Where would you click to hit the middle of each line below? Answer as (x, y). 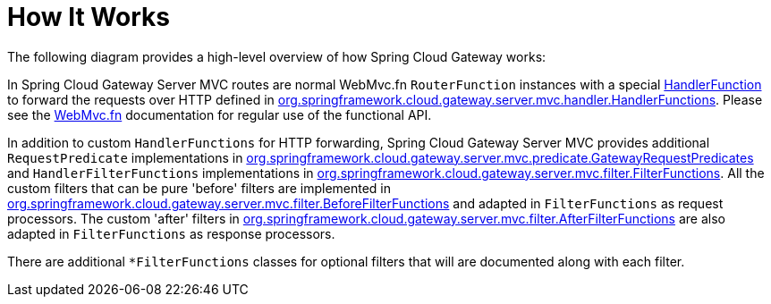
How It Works (89, 17)
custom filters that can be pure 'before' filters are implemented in (199, 188)
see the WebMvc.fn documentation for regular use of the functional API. (220, 114)
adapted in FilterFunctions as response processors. (171, 233)
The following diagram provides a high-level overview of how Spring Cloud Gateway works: (277, 56)
